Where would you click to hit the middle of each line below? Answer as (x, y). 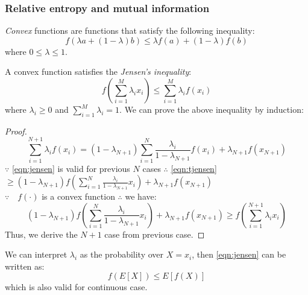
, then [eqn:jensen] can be (239, 254)
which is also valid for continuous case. (76, 287)
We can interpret (36, 254)
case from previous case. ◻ (155, 234)
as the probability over (122, 254)
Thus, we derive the (41, 234)
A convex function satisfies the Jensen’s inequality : (98, 71)
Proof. (16, 131)
